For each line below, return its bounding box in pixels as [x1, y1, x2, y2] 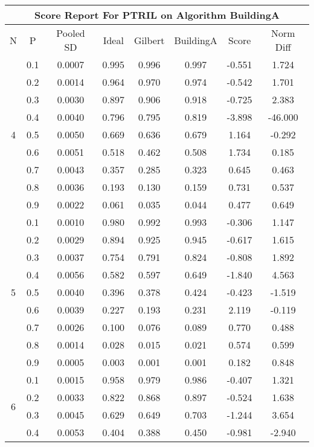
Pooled [56, 26, 85, 40]
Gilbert [134, 33, 165, 47]
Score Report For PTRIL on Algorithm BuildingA [34, 8, 280, 22]
